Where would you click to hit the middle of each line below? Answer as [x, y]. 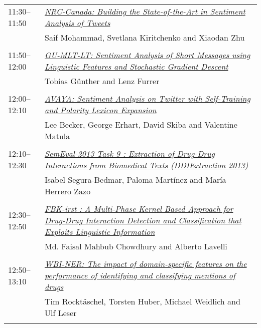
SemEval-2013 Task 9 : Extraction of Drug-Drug [129, 153]
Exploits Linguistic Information [100, 232]
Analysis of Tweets [77, 23]
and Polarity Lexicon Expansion [100, 110]
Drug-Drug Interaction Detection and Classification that [143, 220]
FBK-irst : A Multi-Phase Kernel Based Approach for [139, 209]
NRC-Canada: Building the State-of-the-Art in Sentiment [145, 11]
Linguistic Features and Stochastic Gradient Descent [136, 66]
